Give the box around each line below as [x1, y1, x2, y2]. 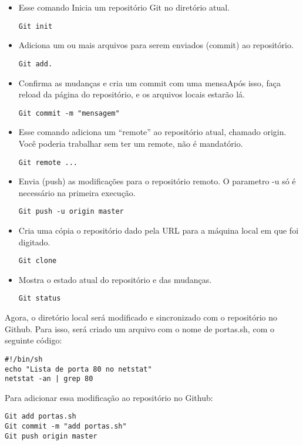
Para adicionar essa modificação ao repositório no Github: [5, 391, 213, 403]
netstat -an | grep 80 [5, 375, 93, 383]
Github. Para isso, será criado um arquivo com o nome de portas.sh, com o [5, 322, 274, 335]
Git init [18, 22, 53, 31]
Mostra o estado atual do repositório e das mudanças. [18, 273, 212, 285]
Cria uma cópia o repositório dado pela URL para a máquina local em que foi [18, 224, 299, 237]
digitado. [18, 235, 51, 248]
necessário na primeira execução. [18, 186, 136, 198]
